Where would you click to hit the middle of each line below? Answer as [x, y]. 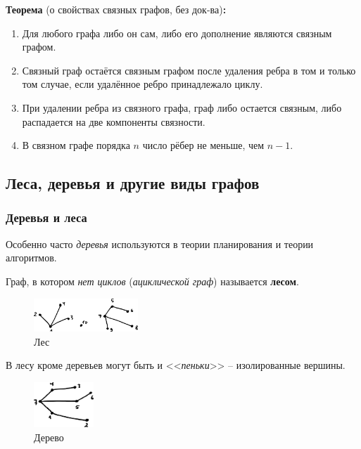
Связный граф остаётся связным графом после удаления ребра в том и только [189, 70]
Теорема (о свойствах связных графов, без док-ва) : [116, 9]
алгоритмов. [31, 258]
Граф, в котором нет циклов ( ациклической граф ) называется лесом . [152, 281]
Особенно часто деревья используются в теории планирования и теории [160, 243]
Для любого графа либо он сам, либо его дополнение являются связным [177, 33]
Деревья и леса [46, 217]
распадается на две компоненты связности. [114, 121]
